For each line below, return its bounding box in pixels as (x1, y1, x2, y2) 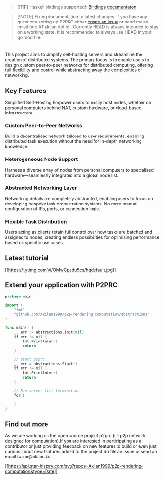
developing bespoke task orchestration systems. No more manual (5, 201, 138, 206)
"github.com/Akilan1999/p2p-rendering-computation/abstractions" (14, 312, 150, 317)
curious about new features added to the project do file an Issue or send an (5, 449, 158, 454)
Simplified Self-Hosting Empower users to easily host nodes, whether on (5, 100, 152, 105)
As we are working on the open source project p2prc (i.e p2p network (5, 433, 146, 438)
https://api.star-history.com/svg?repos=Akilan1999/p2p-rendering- (8, 463, 143, 469)
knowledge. (5, 144, 29, 150)
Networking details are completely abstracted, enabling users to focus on (5, 195, 153, 201)
